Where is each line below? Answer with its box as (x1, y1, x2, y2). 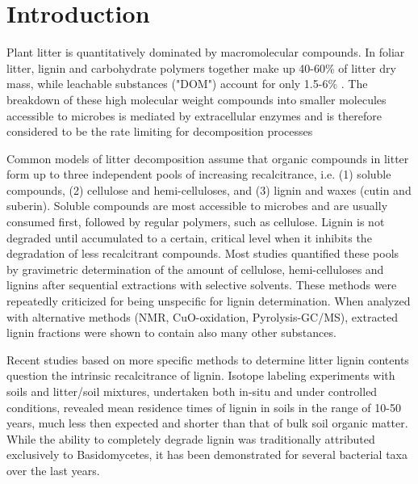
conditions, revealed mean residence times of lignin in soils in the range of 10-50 (6, 398, 401, 415)
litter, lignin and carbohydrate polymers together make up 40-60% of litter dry (6, 59, 396, 76)
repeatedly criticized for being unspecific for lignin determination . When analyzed (6, 293, 411, 309)
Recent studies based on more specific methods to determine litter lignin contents (6, 351, 409, 368)
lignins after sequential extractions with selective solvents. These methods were (6, 276, 397, 293)
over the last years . (6, 461, 100, 478)
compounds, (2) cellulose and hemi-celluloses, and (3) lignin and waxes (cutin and (6, 181, 412, 198)
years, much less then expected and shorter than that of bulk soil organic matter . (6, 415, 408, 431)
